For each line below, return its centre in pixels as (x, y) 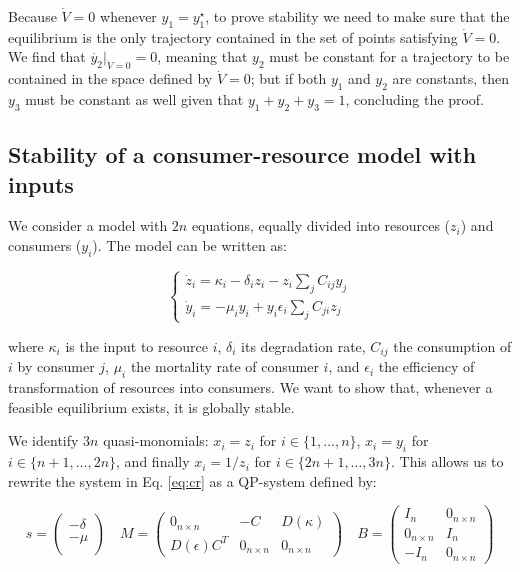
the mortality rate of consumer (224, 366)
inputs (41, 183)
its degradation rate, (303, 345)
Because (32, 16)
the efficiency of (426, 366)
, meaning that (202, 56)
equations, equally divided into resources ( (321, 225)
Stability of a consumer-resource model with (242, 154)
